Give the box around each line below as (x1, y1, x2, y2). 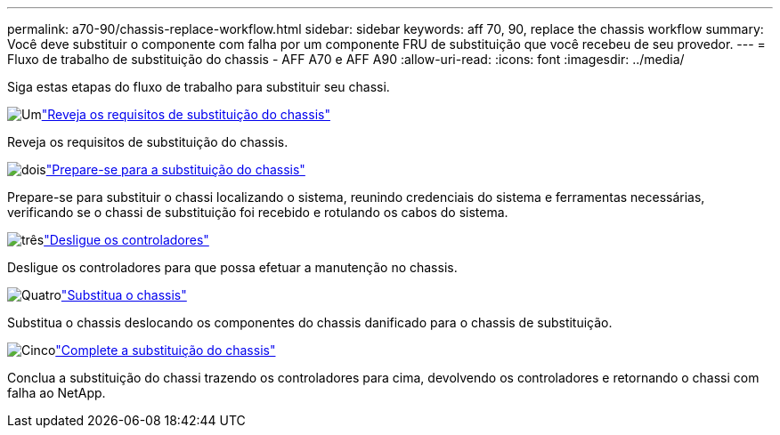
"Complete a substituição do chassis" (55, 342, 276, 358)
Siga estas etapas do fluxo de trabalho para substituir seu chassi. (7, 79, 390, 94)
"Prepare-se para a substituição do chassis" (45, 162, 305, 177)
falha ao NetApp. (7, 385, 106, 400)
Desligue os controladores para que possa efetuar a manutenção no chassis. (7, 260, 458, 275)
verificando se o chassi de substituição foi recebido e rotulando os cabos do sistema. (7, 205, 508, 220)
